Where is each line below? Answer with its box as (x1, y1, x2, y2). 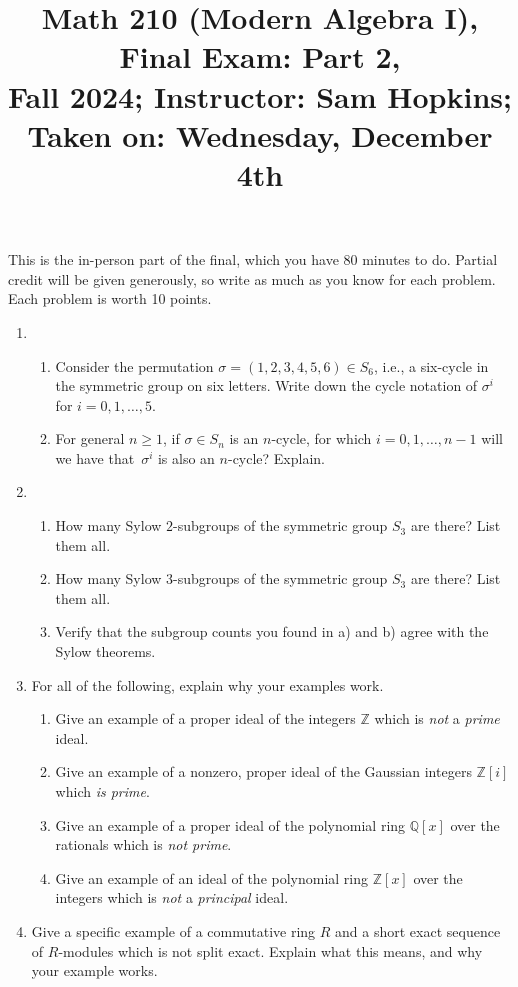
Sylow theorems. (55, 641, 156, 662)
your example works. (31, 960, 158, 981)
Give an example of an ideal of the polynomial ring (55, 867, 369, 888)
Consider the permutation (55, 355, 214, 376)
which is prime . (55, 781, 150, 801)
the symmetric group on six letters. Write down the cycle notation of (55, 375, 478, 396)
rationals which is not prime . (55, 834, 232, 855)
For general (55, 428, 125, 449)
